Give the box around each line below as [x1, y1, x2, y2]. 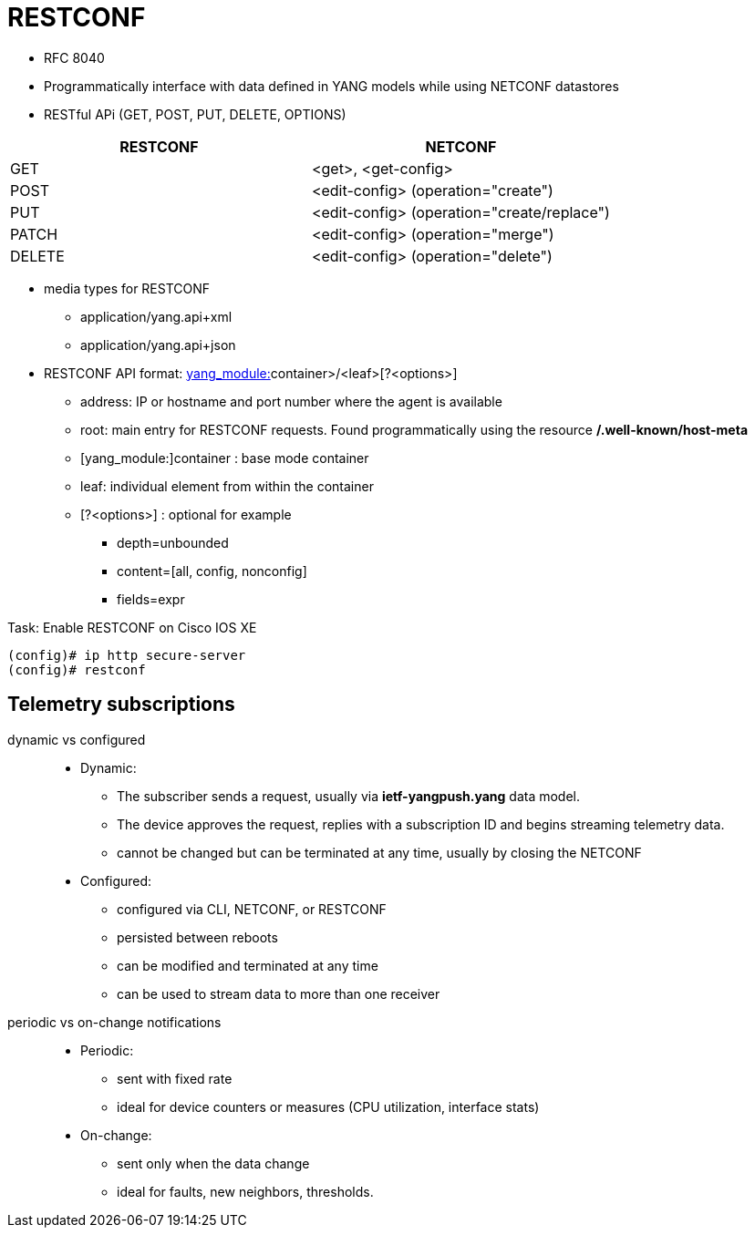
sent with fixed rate [117, 1070, 233, 1086]
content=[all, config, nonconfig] [117, 562, 307, 579]
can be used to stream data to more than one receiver [117, 985, 440, 1002]
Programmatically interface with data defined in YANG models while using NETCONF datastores [44, 77, 619, 94]
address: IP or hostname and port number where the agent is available [80, 393, 502, 409]
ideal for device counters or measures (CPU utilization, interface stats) [117, 1098, 540, 1115]
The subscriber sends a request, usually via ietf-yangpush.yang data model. [117, 787, 581, 804]
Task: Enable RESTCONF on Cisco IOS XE [7, 619, 257, 635]
